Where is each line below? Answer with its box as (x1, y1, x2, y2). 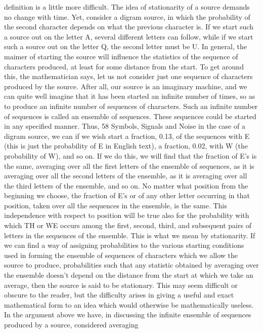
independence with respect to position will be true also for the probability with (4, 210, 249, 220)
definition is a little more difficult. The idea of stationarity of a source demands (4, 2, 250, 12)
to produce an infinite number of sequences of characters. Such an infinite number (4, 100, 258, 111)
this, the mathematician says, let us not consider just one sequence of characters (4, 71, 253, 82)
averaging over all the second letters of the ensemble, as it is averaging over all (4, 170, 247, 181)
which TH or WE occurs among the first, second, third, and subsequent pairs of (4, 220, 251, 231)
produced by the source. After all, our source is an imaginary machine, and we (4, 81, 247, 91)
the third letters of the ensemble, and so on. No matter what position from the (4, 180, 248, 191)
